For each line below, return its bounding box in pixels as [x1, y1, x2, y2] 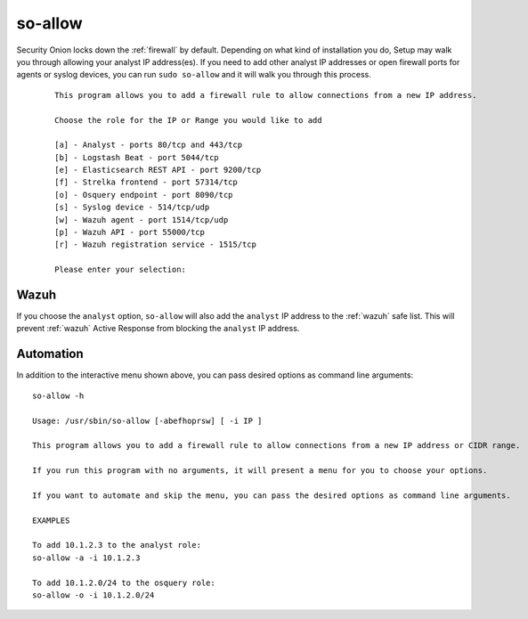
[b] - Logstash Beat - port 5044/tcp [54, 152, 220, 162]
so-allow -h [32, 390, 85, 401]
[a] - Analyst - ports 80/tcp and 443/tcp [54, 140, 243, 151]
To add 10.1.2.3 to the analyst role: [32, 540, 202, 550]
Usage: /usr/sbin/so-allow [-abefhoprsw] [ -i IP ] [32, 415, 263, 426]
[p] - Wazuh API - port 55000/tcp [54, 227, 205, 238]
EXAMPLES [32, 515, 70, 525]
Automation [16, 346, 84, 362]
